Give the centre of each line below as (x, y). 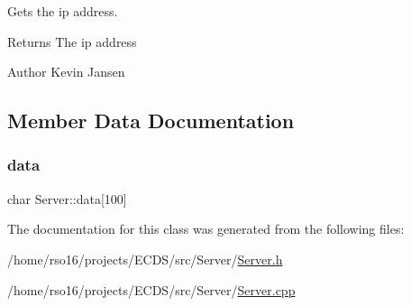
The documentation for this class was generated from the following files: (206, 229)
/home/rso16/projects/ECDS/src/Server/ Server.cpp (151, 289)
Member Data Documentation (151, 121)
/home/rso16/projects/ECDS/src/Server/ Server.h (145, 259)
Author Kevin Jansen (66, 72)
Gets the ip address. (63, 11)
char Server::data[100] (67, 198)
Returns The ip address (72, 41)
